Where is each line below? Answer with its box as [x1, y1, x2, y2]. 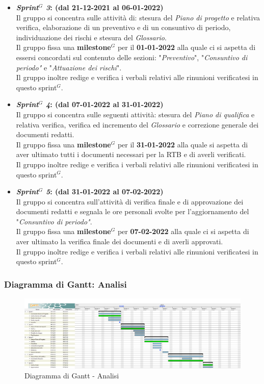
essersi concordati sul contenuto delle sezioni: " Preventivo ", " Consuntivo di [16, 52, 248, 62]
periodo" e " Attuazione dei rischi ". [16, 62, 122, 72]
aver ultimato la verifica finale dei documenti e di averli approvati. [16, 236, 223, 247]
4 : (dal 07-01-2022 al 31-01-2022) [45, 99, 164, 110]
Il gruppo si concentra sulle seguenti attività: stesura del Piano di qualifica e [16, 109, 255, 119]
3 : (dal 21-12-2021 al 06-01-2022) [45, 2, 164, 12]
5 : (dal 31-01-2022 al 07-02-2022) [45, 186, 164, 197]
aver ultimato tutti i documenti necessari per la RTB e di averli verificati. [16, 149, 246, 160]
